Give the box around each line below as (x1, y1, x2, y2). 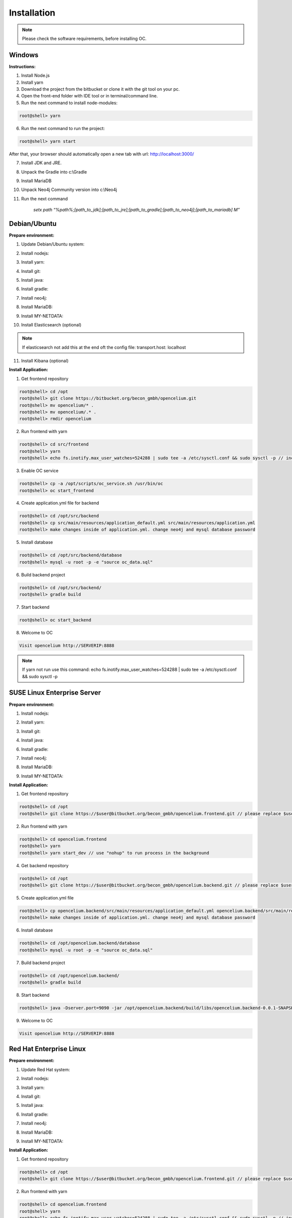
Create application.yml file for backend (21, 500, 99, 506)
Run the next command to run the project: (21, 125, 105, 131)
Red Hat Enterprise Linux (9, 1045, 86, 1053)
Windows (9, 51, 38, 59)
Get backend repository (21, 862, 69, 868)
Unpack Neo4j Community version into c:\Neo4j (21, 187, 117, 192)
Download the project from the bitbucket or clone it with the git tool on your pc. (21, 86, 180, 92)
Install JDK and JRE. (21, 160, 62, 166)
